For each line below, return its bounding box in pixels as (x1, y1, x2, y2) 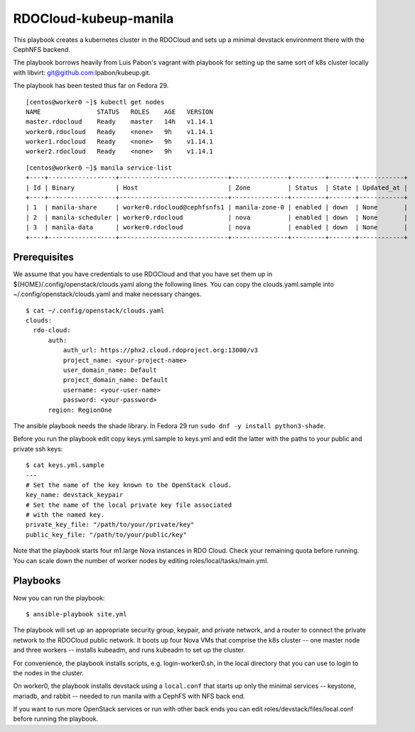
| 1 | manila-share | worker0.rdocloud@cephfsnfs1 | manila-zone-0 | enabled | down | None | (26, 203, 408, 212)
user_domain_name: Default (63, 366, 158, 374)
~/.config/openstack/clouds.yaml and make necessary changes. (13, 290, 202, 298)
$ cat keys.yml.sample (26, 461, 105, 469)
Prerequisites (13, 251, 74, 263)
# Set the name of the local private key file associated (26, 501, 232, 509)
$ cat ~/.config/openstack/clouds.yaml (26, 306, 165, 315)
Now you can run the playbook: (13, 594, 105, 602)
